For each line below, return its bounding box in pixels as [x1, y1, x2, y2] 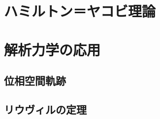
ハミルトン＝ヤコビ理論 [4, 1, 156, 21]
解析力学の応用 [4, 39, 101, 59]
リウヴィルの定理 [4, 101, 87, 117]
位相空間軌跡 [4, 73, 66, 88]
